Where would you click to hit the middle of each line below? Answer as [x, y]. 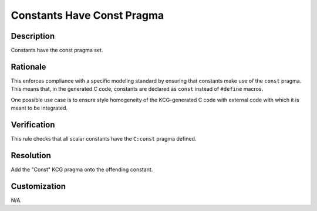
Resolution [31, 155]
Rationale [28, 67]
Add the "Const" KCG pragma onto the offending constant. [82, 169]
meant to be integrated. [39, 108]
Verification [33, 125]
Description [33, 36]
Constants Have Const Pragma [87, 15]
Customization [38, 186]
